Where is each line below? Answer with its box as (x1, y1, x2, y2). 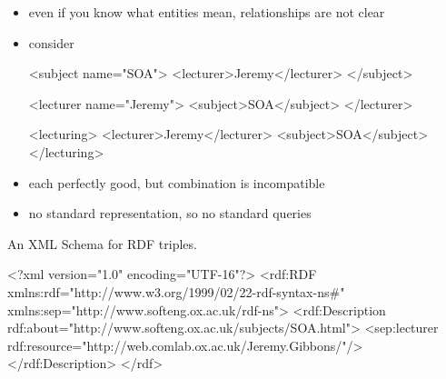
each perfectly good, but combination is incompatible (28, 173, 325, 192)
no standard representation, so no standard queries (28, 204, 312, 223)
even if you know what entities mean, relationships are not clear (28, 3, 385, 21)
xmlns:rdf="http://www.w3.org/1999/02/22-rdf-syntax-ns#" (7, 282, 345, 301)
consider (28, 33, 74, 52)
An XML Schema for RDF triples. (7, 234, 197, 253)
